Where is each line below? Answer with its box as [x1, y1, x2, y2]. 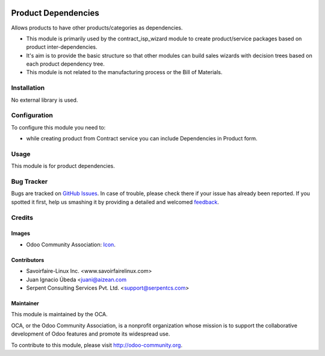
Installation [11, 84, 45, 92]
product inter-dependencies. [26, 43, 97, 51]
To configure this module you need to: [11, 123, 106, 131]
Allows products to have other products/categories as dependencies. [11, 24, 183, 31]
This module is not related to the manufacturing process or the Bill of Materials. [26, 69, 223, 76]
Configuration [11, 111, 54, 120]
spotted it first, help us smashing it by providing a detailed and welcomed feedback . [11, 198, 220, 205]
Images [11, 230, 30, 237]
